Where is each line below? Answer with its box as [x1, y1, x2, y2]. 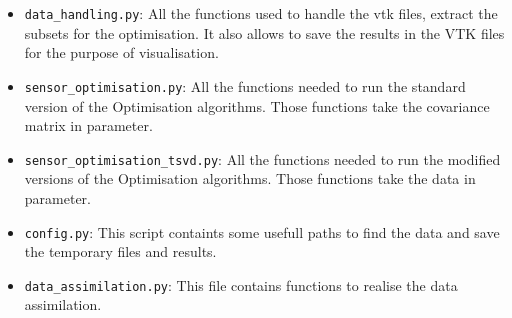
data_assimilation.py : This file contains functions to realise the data [24, 274, 458, 295]
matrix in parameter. [24, 115, 153, 136]
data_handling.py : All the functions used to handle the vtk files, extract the [24, 3, 498, 23]
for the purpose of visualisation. [24, 42, 219, 63]
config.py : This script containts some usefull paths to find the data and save [24, 221, 500, 242]
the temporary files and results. [24, 241, 217, 262]
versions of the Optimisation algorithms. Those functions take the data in [24, 168, 476, 189]
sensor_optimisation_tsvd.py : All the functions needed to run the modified [24, 148, 501, 169]
